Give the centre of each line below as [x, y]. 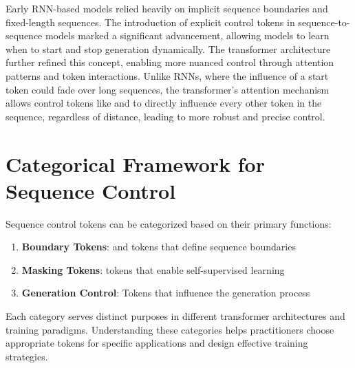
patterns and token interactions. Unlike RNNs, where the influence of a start [167, 75]
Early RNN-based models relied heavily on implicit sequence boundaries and [167, 8]
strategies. [27, 356]
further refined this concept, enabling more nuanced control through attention [170, 62]
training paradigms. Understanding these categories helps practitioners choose [170, 329]
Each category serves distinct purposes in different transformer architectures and [175, 316]
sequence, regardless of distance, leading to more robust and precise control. [165, 116]
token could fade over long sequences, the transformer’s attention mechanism [168, 89]
